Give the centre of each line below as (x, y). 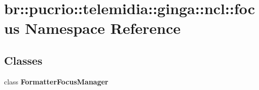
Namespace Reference (103, 28)
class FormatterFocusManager (56, 81)
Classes (23, 60)
